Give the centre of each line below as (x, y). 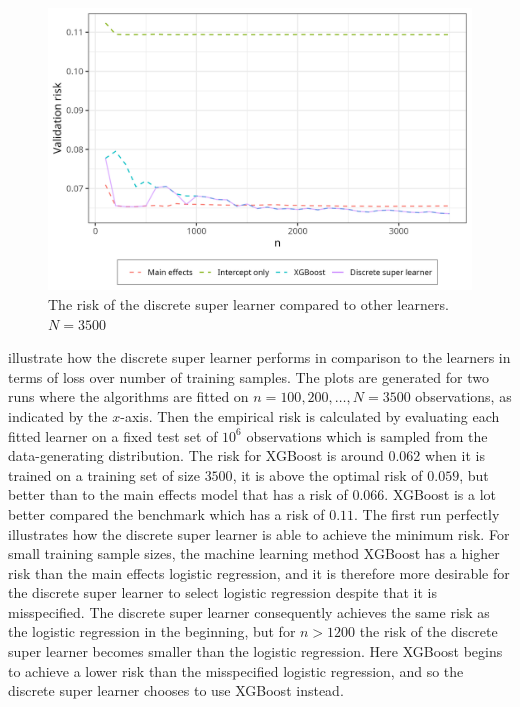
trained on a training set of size (104, 474)
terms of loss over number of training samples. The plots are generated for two (248, 376)
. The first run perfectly (427, 513)
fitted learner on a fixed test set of (113, 435)
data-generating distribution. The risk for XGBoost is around (196, 455)
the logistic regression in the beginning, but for (152, 631)
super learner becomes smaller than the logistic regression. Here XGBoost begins (255, 651)
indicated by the (58, 415)
